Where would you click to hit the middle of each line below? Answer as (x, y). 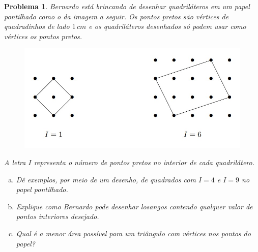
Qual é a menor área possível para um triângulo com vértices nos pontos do (133, 233)
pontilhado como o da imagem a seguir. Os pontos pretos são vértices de (117, 16)
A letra (15, 162)
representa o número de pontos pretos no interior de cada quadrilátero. (144, 162)
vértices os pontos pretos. (43, 36)
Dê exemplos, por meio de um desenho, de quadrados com (106, 179)
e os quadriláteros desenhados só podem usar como (167, 26)
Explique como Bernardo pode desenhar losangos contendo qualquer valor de (134, 206)
